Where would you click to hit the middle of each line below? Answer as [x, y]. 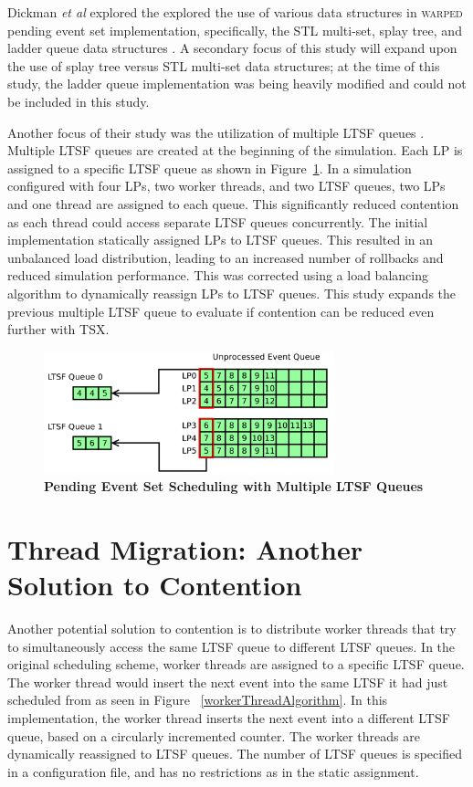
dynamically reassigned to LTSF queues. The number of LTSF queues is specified [235, 754]
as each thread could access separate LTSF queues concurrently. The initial [218, 221]
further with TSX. [58, 329]
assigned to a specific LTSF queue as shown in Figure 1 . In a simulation [210, 168]
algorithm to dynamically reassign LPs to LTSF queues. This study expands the [232, 293]
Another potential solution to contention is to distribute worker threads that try [232, 629]
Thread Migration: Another [185, 548]
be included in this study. [79, 101]
